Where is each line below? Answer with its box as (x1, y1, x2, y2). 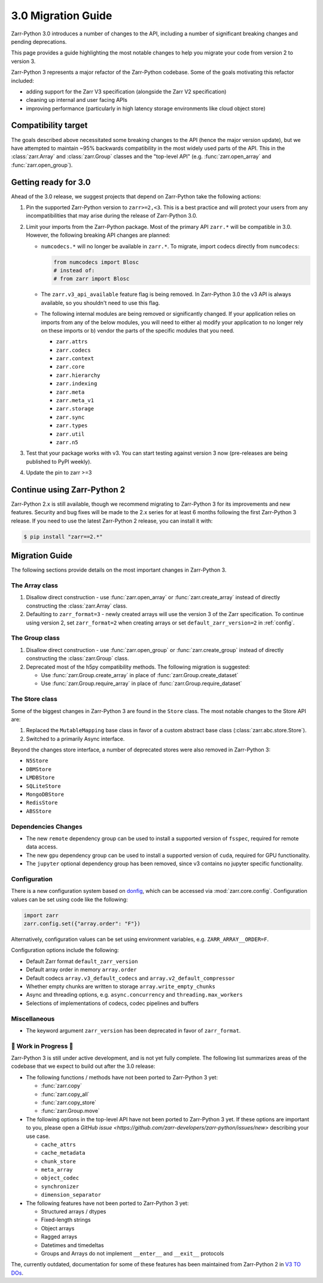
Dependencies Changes (11, 822, 83, 831)
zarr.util (56, 430, 85, 437)
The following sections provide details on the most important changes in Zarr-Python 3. (11, 566, 227, 573)
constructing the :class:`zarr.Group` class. (26, 655, 129, 662)
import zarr (23, 911, 59, 919)
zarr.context (56, 355, 95, 362)
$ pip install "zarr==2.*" (23, 533, 103, 540)
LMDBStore (26, 774, 55, 781)
